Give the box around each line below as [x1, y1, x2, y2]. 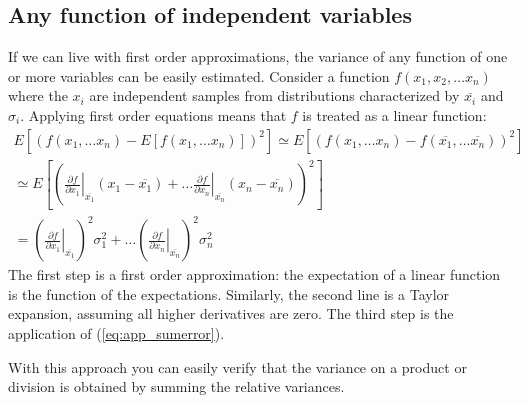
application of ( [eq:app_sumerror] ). [8, 322, 225, 343]
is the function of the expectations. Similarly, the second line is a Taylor [8, 283, 450, 304]
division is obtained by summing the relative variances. [8, 376, 345, 397]
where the [8, 85, 68, 106]
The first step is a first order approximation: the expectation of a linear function [8, 264, 501, 285]
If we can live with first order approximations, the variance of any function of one [8, 46, 508, 67]
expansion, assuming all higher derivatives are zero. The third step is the [8, 303, 454, 324]
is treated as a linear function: [302, 104, 487, 125]
